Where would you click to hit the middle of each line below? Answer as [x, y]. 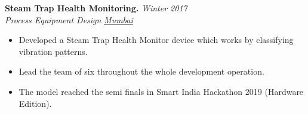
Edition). [35, 103]
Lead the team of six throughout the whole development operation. [141, 71]
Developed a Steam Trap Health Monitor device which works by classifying [156, 40]
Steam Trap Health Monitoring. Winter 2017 [96, 8]
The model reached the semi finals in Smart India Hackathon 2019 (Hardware [161, 91]
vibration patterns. [53, 51]
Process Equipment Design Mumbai [69, 19]
